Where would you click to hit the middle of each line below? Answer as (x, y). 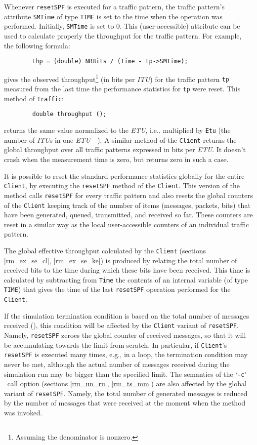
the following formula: (37, 45)
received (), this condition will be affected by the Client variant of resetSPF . (121, 325)
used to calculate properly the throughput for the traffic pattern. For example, (123, 35)
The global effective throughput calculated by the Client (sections (105, 250)
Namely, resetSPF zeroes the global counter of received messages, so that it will (125, 335)
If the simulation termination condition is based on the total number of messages (127, 315)
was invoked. (23, 413)
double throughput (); (69, 114)
